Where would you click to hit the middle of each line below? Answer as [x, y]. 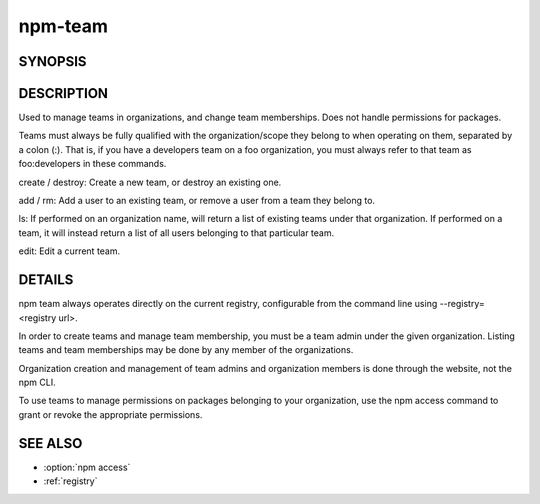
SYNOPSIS [52, 61]
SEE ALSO [50, 443]
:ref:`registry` [70, 481]
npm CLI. [37, 382]
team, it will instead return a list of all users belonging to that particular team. [176, 232]
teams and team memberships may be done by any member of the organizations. [186, 350]
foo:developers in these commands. [92, 164]
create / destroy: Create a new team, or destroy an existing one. [150, 182]
